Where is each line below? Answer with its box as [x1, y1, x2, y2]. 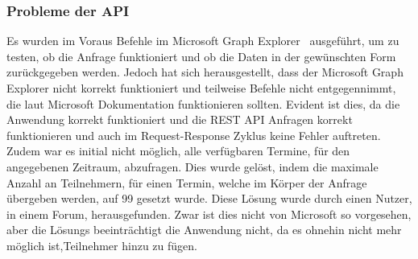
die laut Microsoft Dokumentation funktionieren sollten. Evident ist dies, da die [6, 95, 400, 112]
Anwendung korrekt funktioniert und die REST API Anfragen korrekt [6, 111, 353, 128]
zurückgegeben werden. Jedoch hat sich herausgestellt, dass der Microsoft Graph [6, 64, 404, 80]
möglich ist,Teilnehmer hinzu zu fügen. [6, 236, 197, 253]
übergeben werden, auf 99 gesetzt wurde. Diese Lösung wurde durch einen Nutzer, [6, 190, 412, 207]
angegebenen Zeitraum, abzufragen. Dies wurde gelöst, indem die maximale [6, 158, 379, 175]
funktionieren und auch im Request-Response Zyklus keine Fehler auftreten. [6, 126, 381, 143]
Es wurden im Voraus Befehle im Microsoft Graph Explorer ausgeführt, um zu [6, 32, 399, 49]
